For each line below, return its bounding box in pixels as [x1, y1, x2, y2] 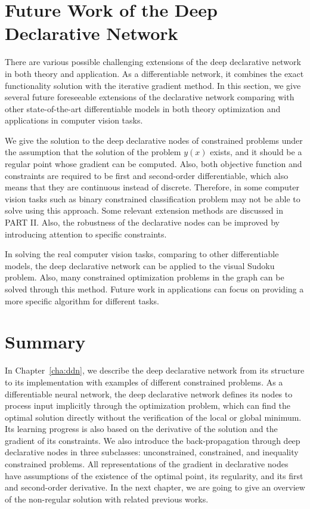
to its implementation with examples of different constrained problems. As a [5, 375, 283, 388]
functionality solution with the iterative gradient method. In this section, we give [5, 79, 301, 91]
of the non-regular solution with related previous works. [5, 492, 209, 505]
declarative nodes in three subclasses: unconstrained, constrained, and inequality [5, 446, 299, 458]
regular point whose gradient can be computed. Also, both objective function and [5, 158, 302, 170]
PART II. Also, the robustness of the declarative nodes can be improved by [5, 216, 280, 229]
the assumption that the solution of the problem [5, 146, 181, 158]
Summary [5, 329, 86, 354]
